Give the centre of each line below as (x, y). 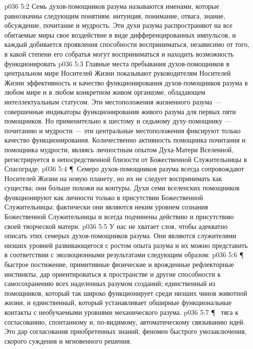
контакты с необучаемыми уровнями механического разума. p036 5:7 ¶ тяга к (122, 312)
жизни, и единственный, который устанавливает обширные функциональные (118, 302)
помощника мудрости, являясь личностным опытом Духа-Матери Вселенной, (119, 149)
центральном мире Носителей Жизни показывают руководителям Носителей (118, 73)
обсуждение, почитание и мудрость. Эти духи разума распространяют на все (118, 25)
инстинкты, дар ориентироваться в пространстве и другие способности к (113, 274)
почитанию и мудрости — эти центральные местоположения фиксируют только (123, 130)
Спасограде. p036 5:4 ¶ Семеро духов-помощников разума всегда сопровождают (124, 169)
